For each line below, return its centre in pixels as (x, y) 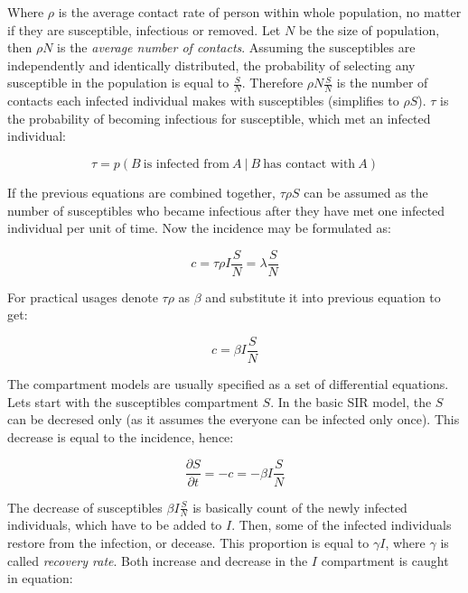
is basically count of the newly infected (300, 507)
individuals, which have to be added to (115, 525)
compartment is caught (385, 560)
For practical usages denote (83, 296)
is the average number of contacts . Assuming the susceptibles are (236, 47)
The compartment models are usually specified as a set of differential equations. (228, 384)
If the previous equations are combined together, (141, 192)
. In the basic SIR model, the (351, 401)
